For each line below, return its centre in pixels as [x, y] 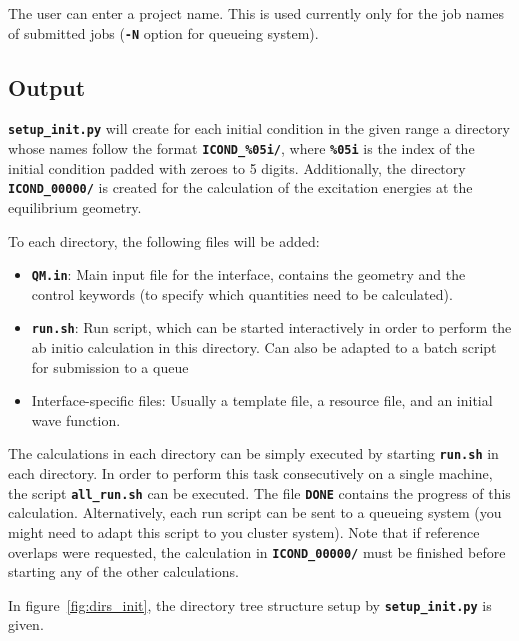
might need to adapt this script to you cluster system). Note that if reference [244, 531]
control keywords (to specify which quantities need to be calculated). [242, 293]
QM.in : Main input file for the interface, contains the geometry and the [248, 274]
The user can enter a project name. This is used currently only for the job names [256, 13]
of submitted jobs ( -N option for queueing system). [163, 32]
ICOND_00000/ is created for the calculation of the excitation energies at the [240, 187]
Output [47, 86]
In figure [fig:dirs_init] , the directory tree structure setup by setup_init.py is [250, 604]
